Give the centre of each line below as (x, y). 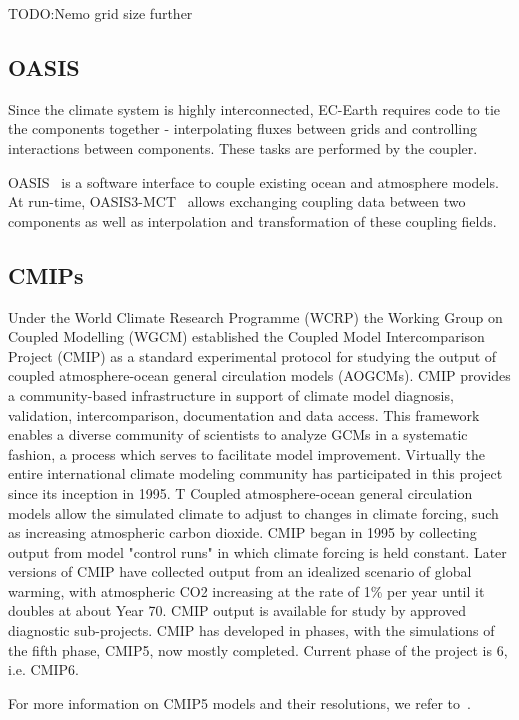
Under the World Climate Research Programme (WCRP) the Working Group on (255, 316)
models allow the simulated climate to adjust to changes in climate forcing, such (253, 512)
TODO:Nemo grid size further (100, 13)
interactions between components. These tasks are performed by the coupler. (243, 147)
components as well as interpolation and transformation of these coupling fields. (252, 220)
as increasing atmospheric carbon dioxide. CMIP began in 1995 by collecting (242, 532)
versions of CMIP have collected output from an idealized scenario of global (240, 571)
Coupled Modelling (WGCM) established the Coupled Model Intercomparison (246, 336)
